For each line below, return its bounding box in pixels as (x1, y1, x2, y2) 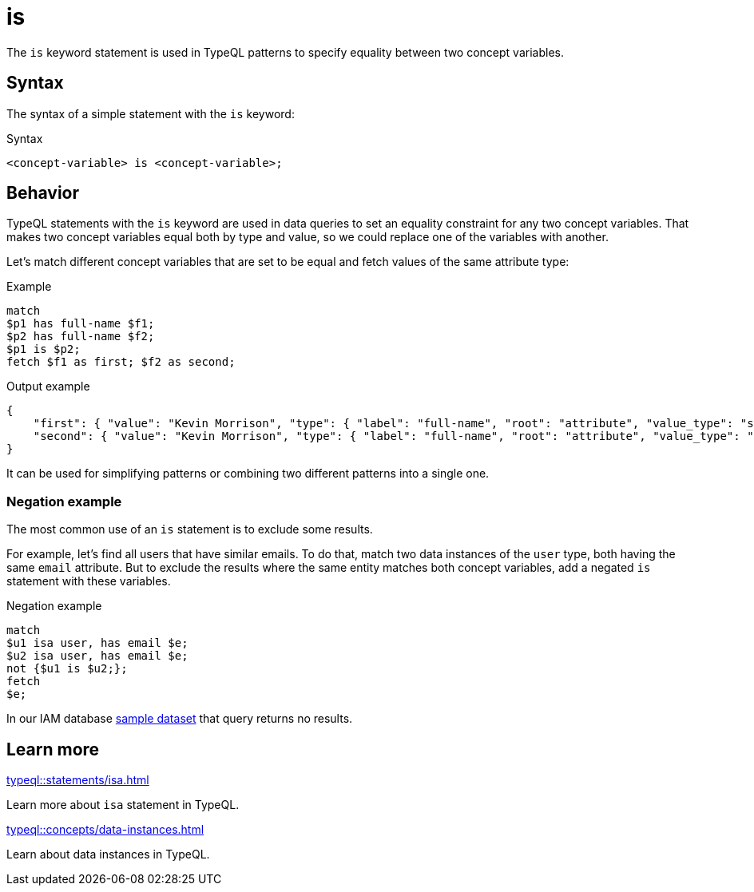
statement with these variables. (6, 574, 171, 589)
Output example (6, 379, 90, 394)
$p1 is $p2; (6, 343, 81, 356)
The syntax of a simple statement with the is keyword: (6, 106, 295, 121)
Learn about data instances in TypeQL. (6, 847, 210, 862)
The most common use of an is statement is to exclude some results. (6, 522, 373, 537)
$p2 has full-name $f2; (6, 330, 155, 343)
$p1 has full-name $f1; (6, 317, 155, 331)
